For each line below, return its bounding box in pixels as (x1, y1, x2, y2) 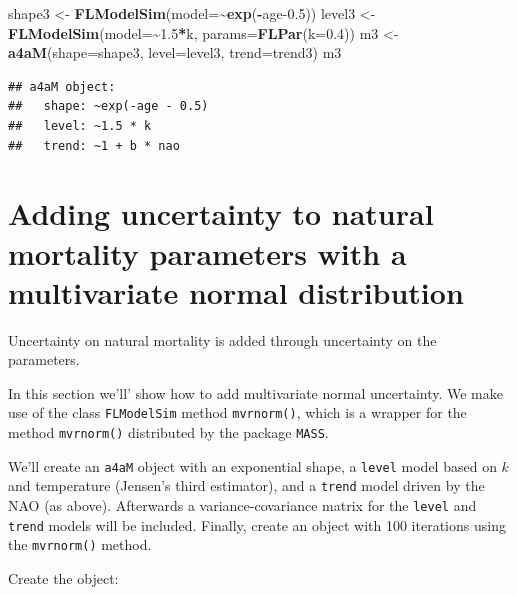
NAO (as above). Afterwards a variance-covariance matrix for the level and (8, 495, 477, 516)
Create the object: (8, 568, 119, 589)
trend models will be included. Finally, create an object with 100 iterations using (8, 514, 506, 535)
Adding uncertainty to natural (8, 193, 434, 234)
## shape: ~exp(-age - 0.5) (8, 99, 209, 114)
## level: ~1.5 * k (8, 118, 152, 133)
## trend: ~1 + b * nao (8, 138, 180, 153)
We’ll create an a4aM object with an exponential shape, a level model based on (8, 455, 497, 476)
